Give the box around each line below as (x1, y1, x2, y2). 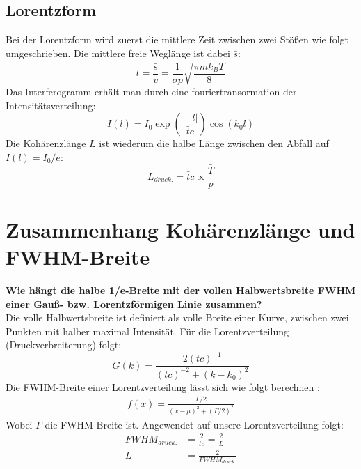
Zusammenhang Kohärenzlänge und (6, 215, 355, 243)
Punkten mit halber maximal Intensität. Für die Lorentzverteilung (6, 323, 289, 338)
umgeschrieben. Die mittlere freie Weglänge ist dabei (6, 45, 230, 60)
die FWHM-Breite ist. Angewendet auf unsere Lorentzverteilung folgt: (45, 417, 344, 431)
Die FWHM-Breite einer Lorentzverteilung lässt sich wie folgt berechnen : (6, 379, 320, 394)
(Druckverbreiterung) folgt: (6, 337, 122, 352)
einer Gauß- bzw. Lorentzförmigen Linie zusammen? (6, 296, 262, 311)
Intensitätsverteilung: (6, 98, 96, 112)
